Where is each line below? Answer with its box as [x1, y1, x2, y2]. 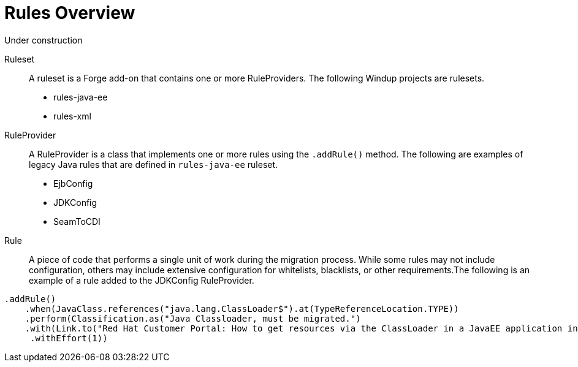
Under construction [4, 34, 83, 45]
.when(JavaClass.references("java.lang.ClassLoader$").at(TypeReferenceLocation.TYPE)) [25, 303, 459, 314]
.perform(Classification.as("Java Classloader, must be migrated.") [25, 313, 361, 323]
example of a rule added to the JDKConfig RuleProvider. [29, 274, 254, 286]
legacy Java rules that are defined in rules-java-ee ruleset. [29, 159, 278, 170]
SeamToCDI [53, 216, 101, 227]
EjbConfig [53, 178, 93, 189]
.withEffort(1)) [30, 333, 108, 343]
